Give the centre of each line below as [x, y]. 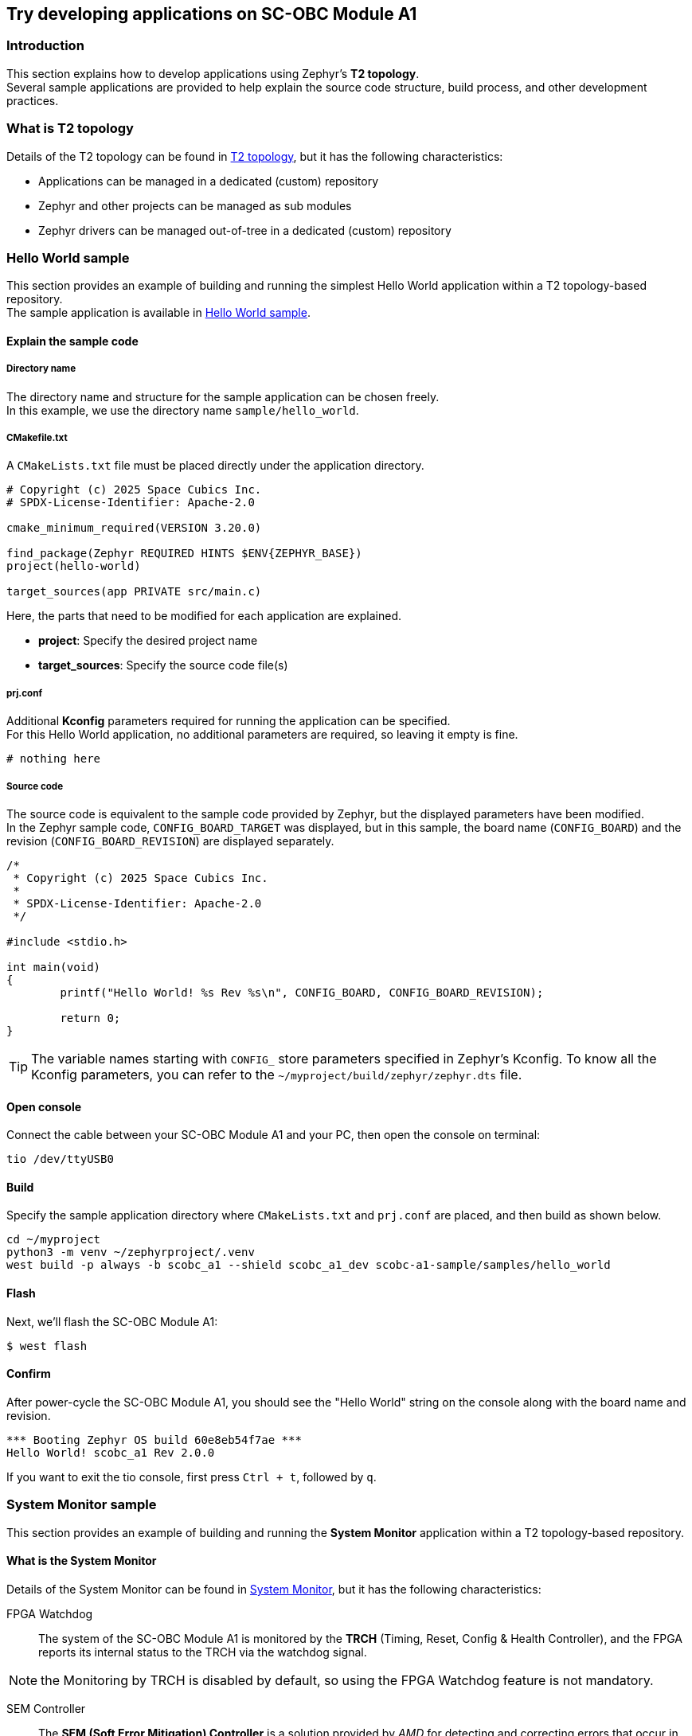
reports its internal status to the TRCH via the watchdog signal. [203, 1652]
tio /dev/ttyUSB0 [60, 1159]
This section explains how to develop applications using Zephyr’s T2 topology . [213, 73]
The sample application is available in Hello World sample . [158, 313]
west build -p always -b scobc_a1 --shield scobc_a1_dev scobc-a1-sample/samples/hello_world [309, 1265]
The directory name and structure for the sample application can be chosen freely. [223, 396]
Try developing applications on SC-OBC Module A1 [212, 14]
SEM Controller [46, 1708]
